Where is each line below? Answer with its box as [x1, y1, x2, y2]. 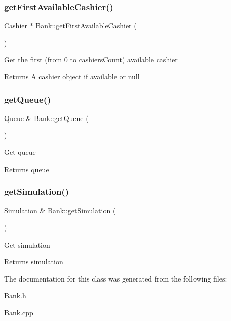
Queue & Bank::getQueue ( [4, 112, 89, 123]
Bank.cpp [4, 307, 33, 317]
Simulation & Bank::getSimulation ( [4, 205, 116, 216]
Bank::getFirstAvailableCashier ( [35, 20, 137, 31]
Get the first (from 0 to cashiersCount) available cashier [4, 54, 178, 65]
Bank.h [4, 290, 26, 301]
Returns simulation [4, 256, 63, 267]
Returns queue [4, 164, 49, 174]
